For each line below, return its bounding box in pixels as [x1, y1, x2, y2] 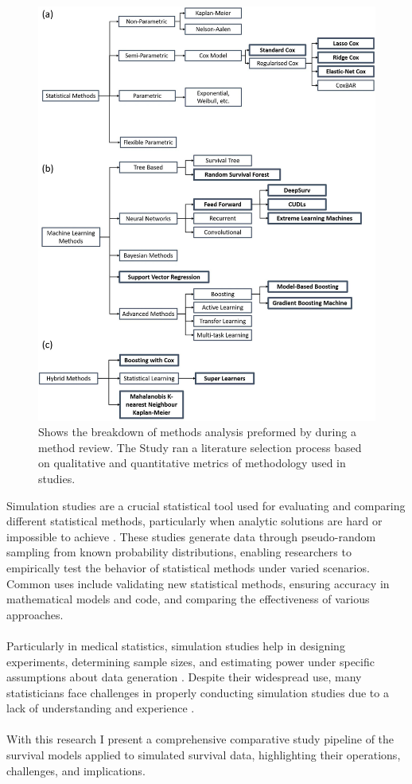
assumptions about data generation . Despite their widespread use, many [6, 669, 362, 685]
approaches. [6, 606, 64, 622]
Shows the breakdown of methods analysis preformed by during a [38, 423, 356, 440]
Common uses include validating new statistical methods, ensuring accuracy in [6, 575, 390, 591]
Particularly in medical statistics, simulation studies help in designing [6, 637, 345, 653]
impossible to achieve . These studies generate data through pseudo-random [6, 528, 376, 544]
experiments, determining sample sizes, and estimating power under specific [6, 653, 375, 669]
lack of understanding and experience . [6, 700, 195, 716]
